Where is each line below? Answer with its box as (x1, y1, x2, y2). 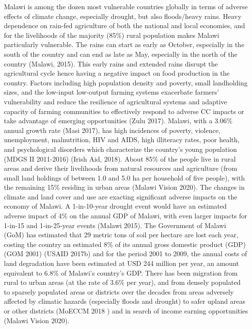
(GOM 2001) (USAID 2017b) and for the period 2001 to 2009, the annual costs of (4, 248, 247, 259)
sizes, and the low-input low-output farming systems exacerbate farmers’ (4, 87, 219, 97)
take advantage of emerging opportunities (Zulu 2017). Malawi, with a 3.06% (4, 115, 233, 126)
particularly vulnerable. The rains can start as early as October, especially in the (4, 39, 245, 49)
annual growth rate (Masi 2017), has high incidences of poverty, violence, (4, 125, 220, 135)
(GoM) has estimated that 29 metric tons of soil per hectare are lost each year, (4, 230, 238, 240)
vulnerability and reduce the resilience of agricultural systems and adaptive (4, 96, 227, 106)
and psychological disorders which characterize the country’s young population (4, 144, 237, 154)
